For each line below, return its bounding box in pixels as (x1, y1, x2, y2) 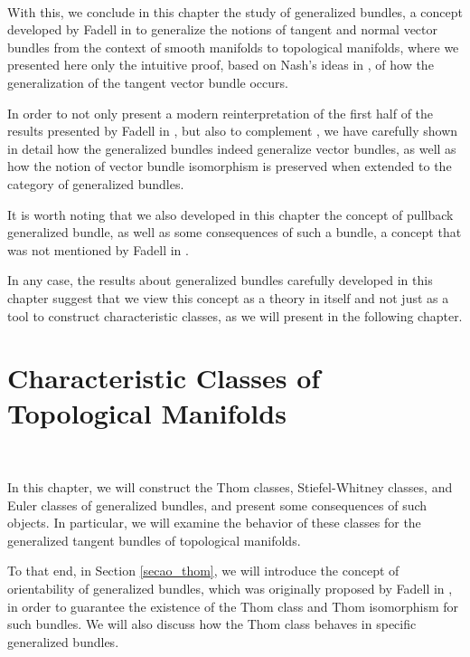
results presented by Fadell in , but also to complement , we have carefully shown (7, 121, 458, 140)
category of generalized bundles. (7, 174, 184, 193)
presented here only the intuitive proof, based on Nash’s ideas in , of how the (7, 55, 434, 74)
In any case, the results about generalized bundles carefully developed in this (7, 271, 433, 290)
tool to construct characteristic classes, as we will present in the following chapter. (7, 306, 463, 325)
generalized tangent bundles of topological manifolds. (7, 530, 301, 549)
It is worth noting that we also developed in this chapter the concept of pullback (7, 205, 454, 224)
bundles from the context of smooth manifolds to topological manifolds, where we (7, 37, 459, 56)
